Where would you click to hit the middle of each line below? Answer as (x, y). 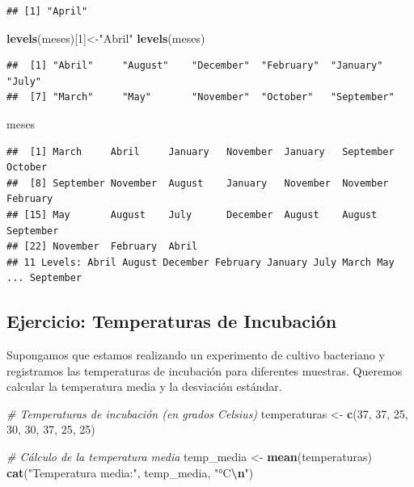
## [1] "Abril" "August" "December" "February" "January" (195, 66)
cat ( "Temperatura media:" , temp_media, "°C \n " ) (130, 472)
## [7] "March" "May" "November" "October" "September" (201, 97)
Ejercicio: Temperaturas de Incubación (172, 321)
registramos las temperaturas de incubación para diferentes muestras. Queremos (205, 370)
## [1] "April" (47, 11)
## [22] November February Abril (102, 247)
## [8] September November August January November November (198, 183)
